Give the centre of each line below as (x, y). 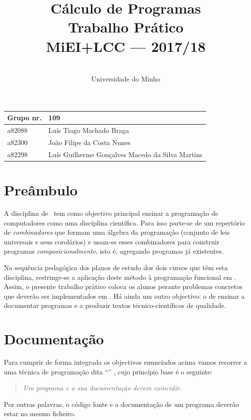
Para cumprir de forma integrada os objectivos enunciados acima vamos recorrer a (125, 362)
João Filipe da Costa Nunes (89, 142)
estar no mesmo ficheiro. (40, 413)
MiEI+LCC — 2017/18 (126, 46)
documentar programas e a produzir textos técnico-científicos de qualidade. (115, 305)
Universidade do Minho (126, 79)
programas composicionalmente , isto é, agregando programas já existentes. (114, 251)
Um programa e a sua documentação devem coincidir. (102, 388)
